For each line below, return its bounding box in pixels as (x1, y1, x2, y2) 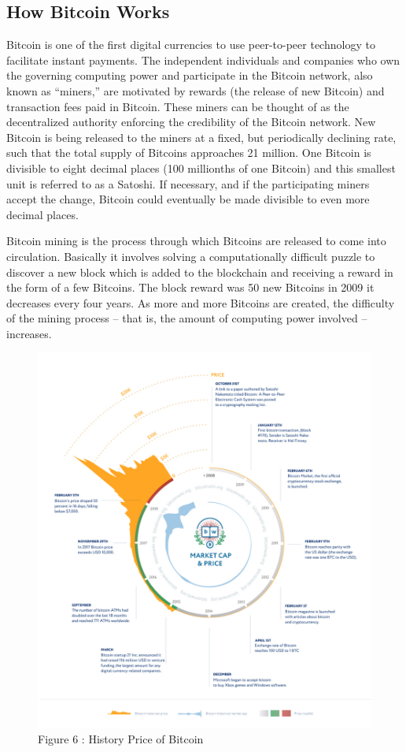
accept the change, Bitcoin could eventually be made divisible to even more (6, 191, 370, 207)
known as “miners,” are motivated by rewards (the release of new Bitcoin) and (6, 82, 385, 99)
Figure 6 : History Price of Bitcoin (38, 731, 204, 747)
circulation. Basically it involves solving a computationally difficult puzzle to (6, 248, 375, 264)
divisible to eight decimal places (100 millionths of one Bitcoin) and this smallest (6, 159, 396, 176)
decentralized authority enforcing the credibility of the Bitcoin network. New (6, 114, 376, 130)
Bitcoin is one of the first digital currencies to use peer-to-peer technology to (6, 36, 375, 53)
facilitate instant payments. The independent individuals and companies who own (6, 51, 400, 68)
